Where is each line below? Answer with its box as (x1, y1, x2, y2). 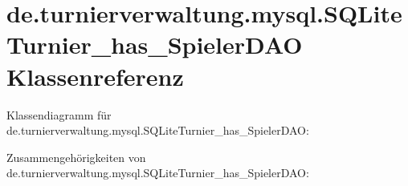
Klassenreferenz (6, 59, 184, 92)
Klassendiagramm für (6, 106, 112, 123)
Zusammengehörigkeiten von (6, 148, 146, 165)
